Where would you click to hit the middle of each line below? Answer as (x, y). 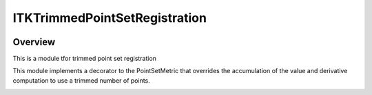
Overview (34, 42)
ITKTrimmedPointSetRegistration (110, 18)
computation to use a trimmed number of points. (82, 80)
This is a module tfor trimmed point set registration (84, 59)
